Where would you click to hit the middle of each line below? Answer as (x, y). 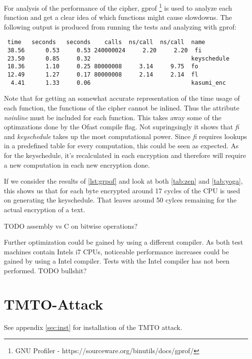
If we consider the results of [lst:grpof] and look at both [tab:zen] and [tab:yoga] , (123, 181)
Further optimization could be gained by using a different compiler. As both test (124, 242)
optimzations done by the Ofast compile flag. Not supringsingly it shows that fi (122, 127)
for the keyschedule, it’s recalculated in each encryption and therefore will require (125, 155)
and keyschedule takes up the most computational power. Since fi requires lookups (126, 136)
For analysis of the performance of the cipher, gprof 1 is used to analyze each (118, 7)
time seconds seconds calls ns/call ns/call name (106, 42)
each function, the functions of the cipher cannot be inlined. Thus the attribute (122, 107)
